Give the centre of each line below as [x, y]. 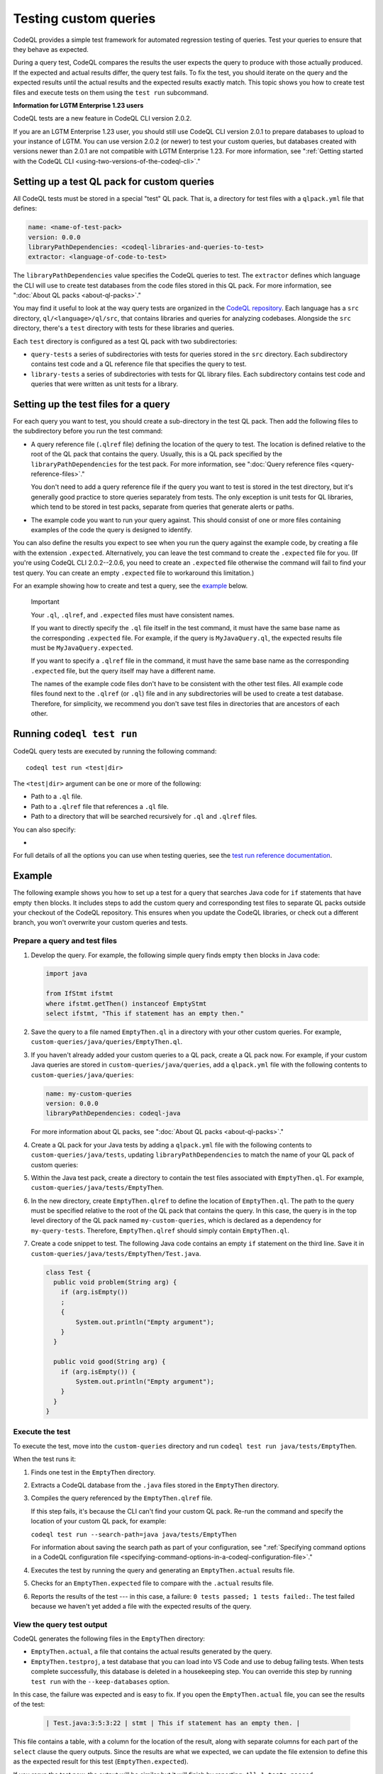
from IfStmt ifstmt [79, 994]
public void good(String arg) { [110, 1362]
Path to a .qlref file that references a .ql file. [100, 806]
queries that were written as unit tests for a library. [105, 384]
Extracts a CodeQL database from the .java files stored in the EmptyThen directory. [155, 1485]
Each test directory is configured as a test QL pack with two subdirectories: [125, 341]
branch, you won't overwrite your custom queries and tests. [100, 922]
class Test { [68, 1272]
